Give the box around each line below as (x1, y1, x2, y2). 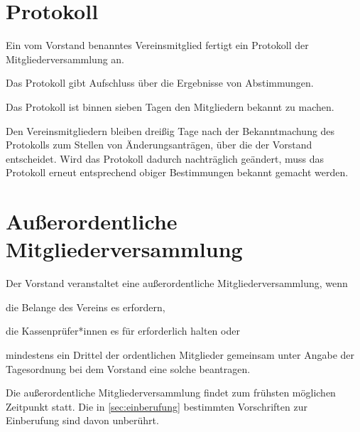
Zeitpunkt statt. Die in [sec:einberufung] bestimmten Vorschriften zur (6, 399, 307, 414)
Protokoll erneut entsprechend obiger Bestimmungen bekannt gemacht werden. (6, 165, 349, 180)
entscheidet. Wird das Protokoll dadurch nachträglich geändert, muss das (6, 151, 324, 166)
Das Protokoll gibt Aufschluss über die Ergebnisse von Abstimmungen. (6, 75, 314, 90)
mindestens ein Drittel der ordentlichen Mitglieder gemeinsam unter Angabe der (6, 347, 355, 362)
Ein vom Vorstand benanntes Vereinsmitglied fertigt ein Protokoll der (6, 38, 309, 53)
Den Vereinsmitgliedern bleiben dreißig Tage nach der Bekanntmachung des (6, 123, 335, 138)
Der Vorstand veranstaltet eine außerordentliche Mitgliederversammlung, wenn (6, 276, 348, 291)
